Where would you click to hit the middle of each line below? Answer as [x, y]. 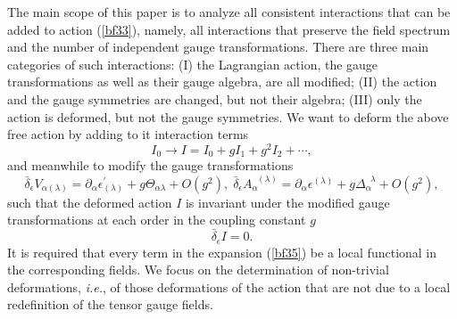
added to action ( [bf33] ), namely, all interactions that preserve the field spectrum [229, 29]
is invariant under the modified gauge [287, 202]
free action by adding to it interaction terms [128, 134]
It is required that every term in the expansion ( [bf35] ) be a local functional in [222, 252]
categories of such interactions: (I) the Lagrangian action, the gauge [193, 64]
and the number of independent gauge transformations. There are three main [218, 47]
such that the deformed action [90, 202]
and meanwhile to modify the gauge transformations [150, 165]
